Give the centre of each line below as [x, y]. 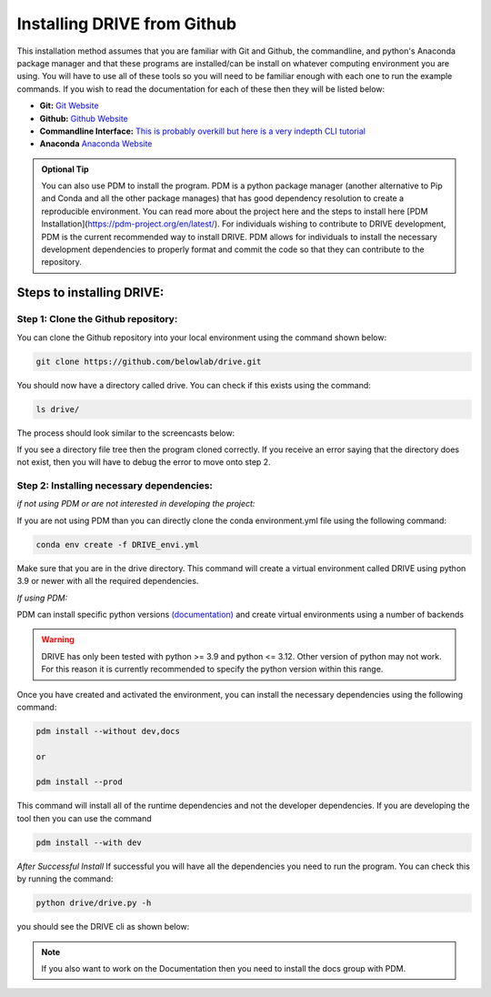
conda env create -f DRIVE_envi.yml [118, 544]
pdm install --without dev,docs [108, 731]
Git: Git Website [69, 106]
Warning [58, 639]
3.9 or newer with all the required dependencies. [108, 581]
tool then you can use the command [84, 818]
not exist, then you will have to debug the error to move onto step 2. [144, 462]
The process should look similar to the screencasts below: [126, 433]
